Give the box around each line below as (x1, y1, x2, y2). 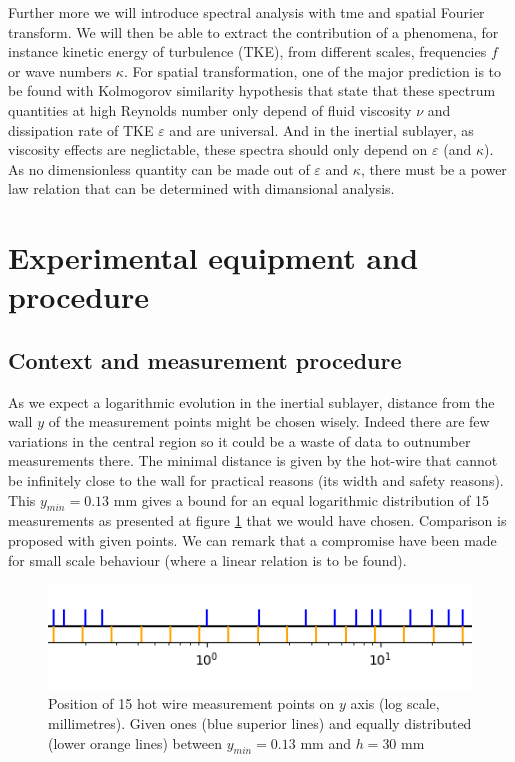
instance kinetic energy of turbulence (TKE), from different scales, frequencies (8, 41, 487, 62)
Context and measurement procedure (8, 344, 402, 375)
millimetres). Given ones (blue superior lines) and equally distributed (48, 712, 472, 733)
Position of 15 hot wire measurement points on (48, 693, 335, 714)
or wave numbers (8, 60, 112, 81)
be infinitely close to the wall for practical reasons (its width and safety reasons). (8, 470, 504, 491)
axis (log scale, (350, 693, 440, 714)
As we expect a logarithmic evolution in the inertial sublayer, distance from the (8, 391, 495, 412)
